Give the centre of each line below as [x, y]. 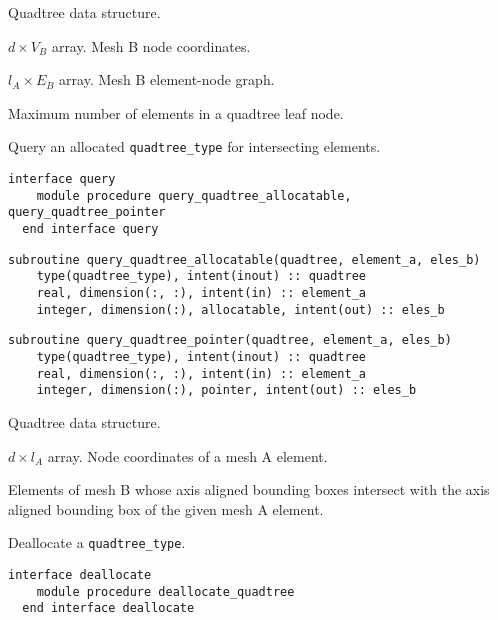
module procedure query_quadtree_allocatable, [194, 195]
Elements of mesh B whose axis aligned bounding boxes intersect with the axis [249, 489]
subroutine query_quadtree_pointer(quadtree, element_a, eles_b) [230, 340]
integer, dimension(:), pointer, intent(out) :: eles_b [226, 390]
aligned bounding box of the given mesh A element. [166, 508]
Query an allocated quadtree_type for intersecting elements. [194, 146]
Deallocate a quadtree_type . [97, 542]
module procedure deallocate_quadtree [165, 591]
